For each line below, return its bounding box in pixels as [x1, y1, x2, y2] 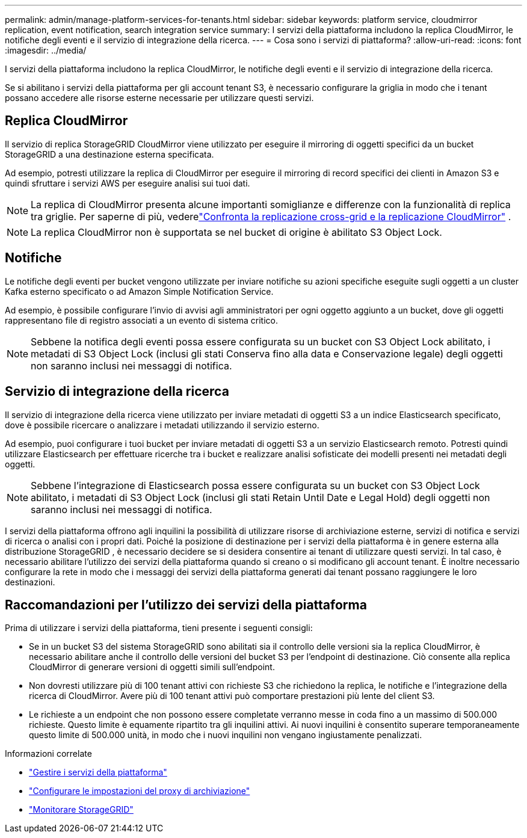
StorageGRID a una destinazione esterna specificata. [5, 149, 214, 159]
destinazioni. [5, 576, 55, 587]
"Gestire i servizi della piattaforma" [29, 767, 167, 778]
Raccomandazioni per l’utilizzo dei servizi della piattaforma [5, 597, 367, 612]
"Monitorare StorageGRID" [29, 804, 134, 815]
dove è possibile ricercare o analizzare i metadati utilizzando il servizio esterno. [5, 419, 319, 430]
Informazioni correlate [5, 748, 92, 759]
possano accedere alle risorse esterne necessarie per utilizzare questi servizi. [5, 93, 314, 103]
